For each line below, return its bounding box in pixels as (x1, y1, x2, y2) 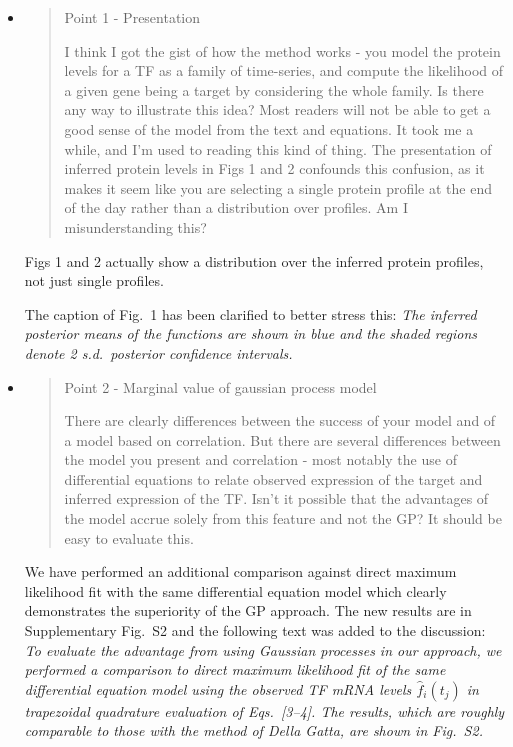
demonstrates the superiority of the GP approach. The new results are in (24, 600, 472, 621)
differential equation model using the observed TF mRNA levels (24, 678, 412, 699)
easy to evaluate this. (64, 527, 194, 548)
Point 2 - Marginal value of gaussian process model (64, 376, 377, 397)
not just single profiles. (24, 270, 164, 291)
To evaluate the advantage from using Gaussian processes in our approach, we (24, 639, 502, 660)
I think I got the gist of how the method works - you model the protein (64, 40, 501, 61)
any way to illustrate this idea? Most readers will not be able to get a (64, 99, 491, 120)
